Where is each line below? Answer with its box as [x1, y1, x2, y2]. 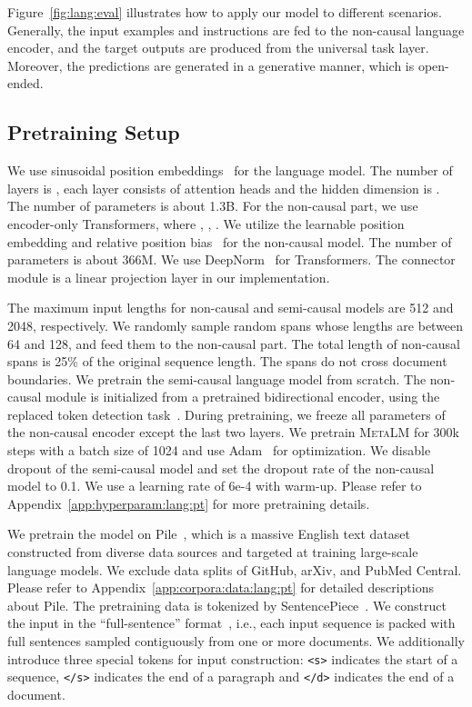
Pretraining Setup [7, 118, 180, 146]
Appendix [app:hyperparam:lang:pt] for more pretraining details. [7, 493, 370, 513]
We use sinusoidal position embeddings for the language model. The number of [7, 161, 453, 180]
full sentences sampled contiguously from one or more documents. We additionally [7, 632, 465, 651]
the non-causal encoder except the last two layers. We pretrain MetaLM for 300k [7, 423, 459, 442]
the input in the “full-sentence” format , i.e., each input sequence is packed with [7, 613, 456, 632]
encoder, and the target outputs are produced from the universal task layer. [7, 38, 429, 57]
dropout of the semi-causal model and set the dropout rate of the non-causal [7, 458, 435, 477]
